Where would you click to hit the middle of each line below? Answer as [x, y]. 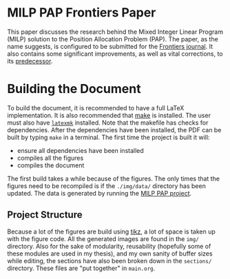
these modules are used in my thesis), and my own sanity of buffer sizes [110, 254]
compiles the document [51, 165]
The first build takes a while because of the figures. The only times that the [114, 178]
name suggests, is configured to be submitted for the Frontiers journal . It [110, 46]
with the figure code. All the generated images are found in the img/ [103, 238]
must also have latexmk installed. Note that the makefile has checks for [108, 123]
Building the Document [74, 89]
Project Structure [45, 215]
